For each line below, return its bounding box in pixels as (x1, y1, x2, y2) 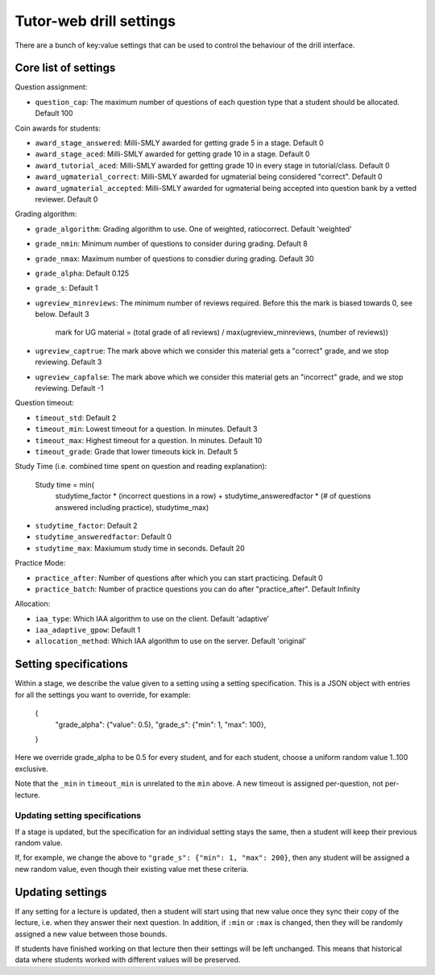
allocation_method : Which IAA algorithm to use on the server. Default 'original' (35, 637, 306, 646)
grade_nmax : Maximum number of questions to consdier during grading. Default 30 (35, 254, 314, 263)
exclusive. (14, 764, 48, 774)
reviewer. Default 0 (35, 194, 98, 204)
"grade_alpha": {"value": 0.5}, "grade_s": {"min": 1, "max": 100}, (55, 720, 267, 729)
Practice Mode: (14, 558, 66, 568)
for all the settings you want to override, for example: (14, 690, 191, 699)
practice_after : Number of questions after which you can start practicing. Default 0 (35, 573, 324, 583)
